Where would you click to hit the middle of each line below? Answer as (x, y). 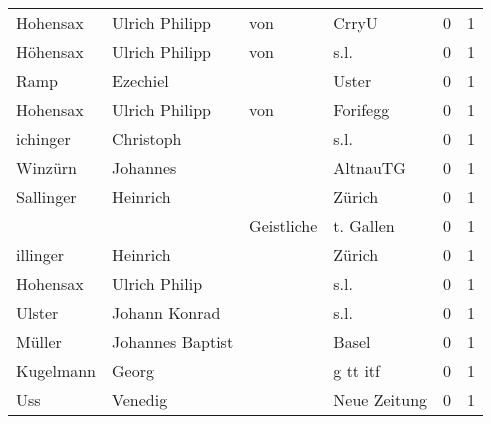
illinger (40, 254)
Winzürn (46, 167)
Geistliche (283, 225)
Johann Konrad (166, 312)
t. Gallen (364, 225)
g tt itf (356, 370)
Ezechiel (140, 80)
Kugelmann (56, 370)
